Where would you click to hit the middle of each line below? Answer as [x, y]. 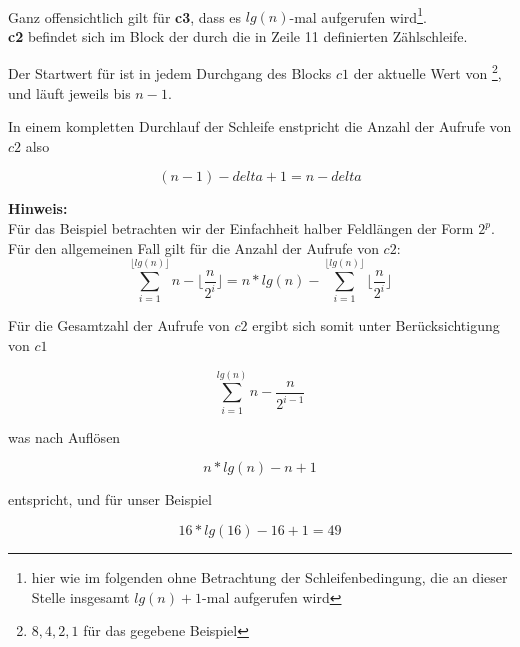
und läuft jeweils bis [69, 92]
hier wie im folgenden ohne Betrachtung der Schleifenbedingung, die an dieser [269, 576]
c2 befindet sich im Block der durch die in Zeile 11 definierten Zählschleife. [238, 35]
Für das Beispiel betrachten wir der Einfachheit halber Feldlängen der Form [241, 228]
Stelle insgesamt [80, 596]
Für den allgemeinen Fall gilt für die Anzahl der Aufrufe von [193, 247]
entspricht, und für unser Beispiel [110, 499]
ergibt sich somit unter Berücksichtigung [376, 325]
